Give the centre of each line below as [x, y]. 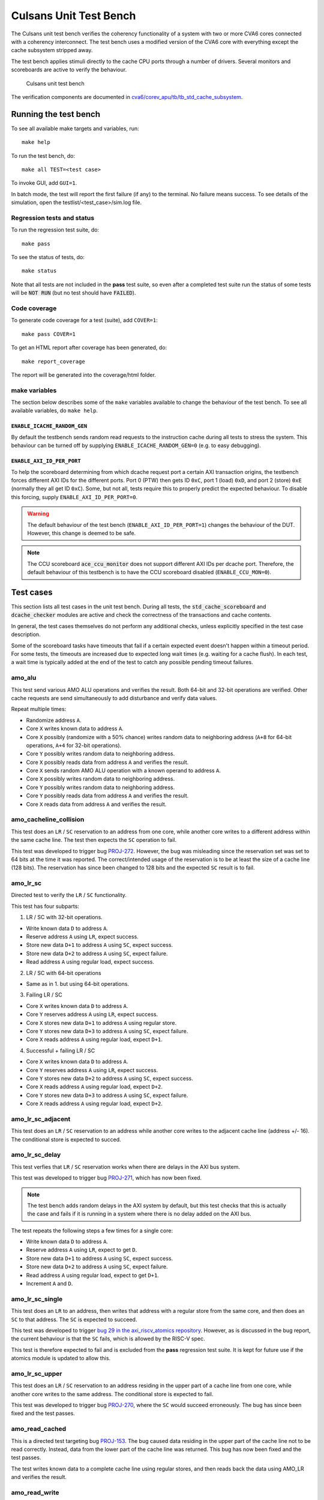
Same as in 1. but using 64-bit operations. [77, 983]
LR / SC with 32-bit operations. [64, 917]
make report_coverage [53, 361]
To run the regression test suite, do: [55, 230]
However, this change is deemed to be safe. [82, 533]
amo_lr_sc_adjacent [41, 1119]
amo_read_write [35, 1492]
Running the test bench [55, 114]
